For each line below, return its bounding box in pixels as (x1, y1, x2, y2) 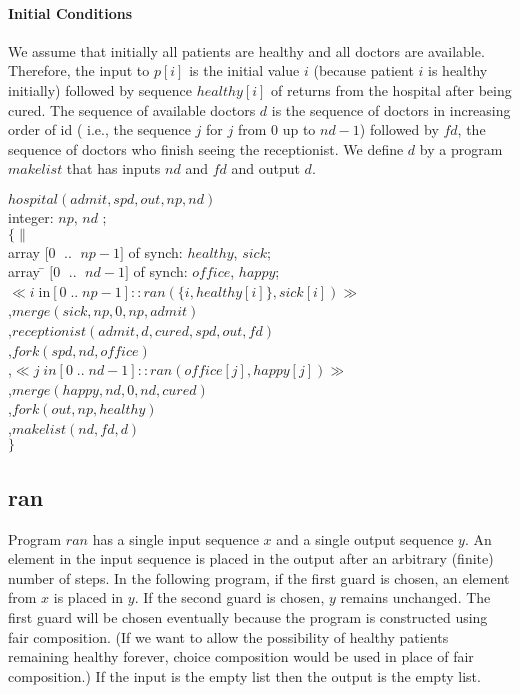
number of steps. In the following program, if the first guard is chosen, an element (8, 567, 510, 588)
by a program (419, 138, 503, 159)
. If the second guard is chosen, (134, 587, 325, 608)
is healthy (428, 60, 488, 81)
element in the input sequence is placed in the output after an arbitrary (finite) (8, 548, 494, 569)
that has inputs (66, 158, 161, 179)
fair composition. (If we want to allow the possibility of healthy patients (8, 626, 449, 647)
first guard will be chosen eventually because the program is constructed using (8, 607, 488, 628)
